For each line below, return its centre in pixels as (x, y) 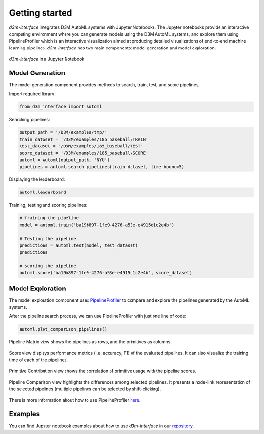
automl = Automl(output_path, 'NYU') (65, 160)
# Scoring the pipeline (48, 266)
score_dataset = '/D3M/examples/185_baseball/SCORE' (84, 153)
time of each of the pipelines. (39, 360)
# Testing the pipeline (48, 239)
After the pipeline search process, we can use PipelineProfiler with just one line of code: (98, 316)
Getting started (41, 13)
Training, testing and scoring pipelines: (48, 205)
